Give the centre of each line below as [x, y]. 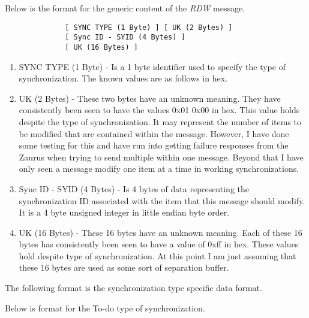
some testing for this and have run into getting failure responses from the [154, 145]
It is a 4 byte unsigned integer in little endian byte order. [124, 212]
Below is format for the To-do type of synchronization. [105, 308]
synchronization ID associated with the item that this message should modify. [162, 200]
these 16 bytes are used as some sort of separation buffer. [124, 267]
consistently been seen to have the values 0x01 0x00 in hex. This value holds [159, 110]
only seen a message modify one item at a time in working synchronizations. [159, 169]
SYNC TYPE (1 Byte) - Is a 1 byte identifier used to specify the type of [152, 66]
